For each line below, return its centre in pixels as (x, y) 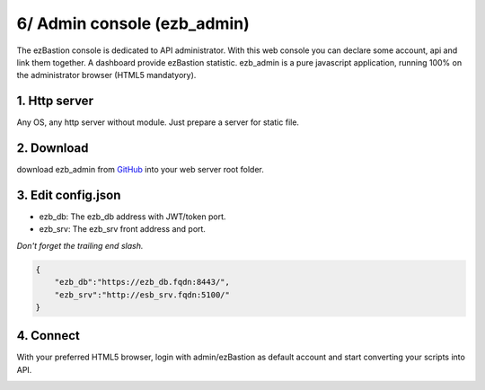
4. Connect (48, 336)
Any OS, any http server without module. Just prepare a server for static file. (158, 122)
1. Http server (55, 101)
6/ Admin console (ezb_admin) (133, 23)
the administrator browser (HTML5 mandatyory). (106, 75)
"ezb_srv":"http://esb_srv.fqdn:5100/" (142, 295)
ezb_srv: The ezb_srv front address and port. (123, 229)
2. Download (53, 148)
